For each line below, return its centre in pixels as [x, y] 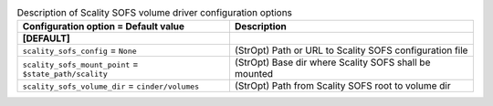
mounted [254, 74]
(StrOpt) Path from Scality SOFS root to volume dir [342, 86]
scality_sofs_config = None [79, 50]
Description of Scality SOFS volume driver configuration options [154, 13]
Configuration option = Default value [104, 26]
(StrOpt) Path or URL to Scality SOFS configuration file [351, 50]
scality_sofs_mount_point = [80, 64]
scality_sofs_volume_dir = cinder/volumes [111, 86]
